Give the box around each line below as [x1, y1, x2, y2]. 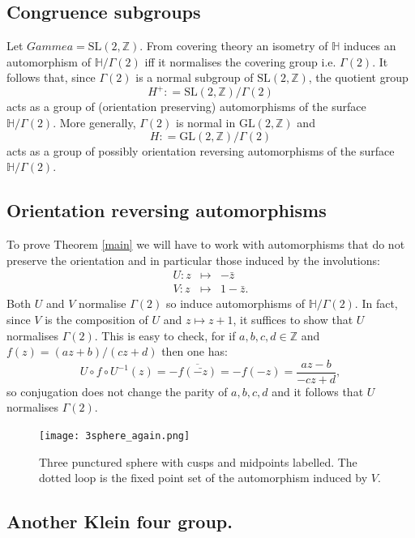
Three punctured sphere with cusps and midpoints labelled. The [39, 453, 357, 470]
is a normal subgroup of [135, 69, 254, 86]
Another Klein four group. [6, 509, 233, 534]
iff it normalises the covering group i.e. [144, 53, 336, 70]
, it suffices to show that [233, 310, 353, 327]
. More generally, [53, 114, 136, 131]
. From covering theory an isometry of [139, 37, 328, 54]
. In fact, [354, 295, 398, 312]
